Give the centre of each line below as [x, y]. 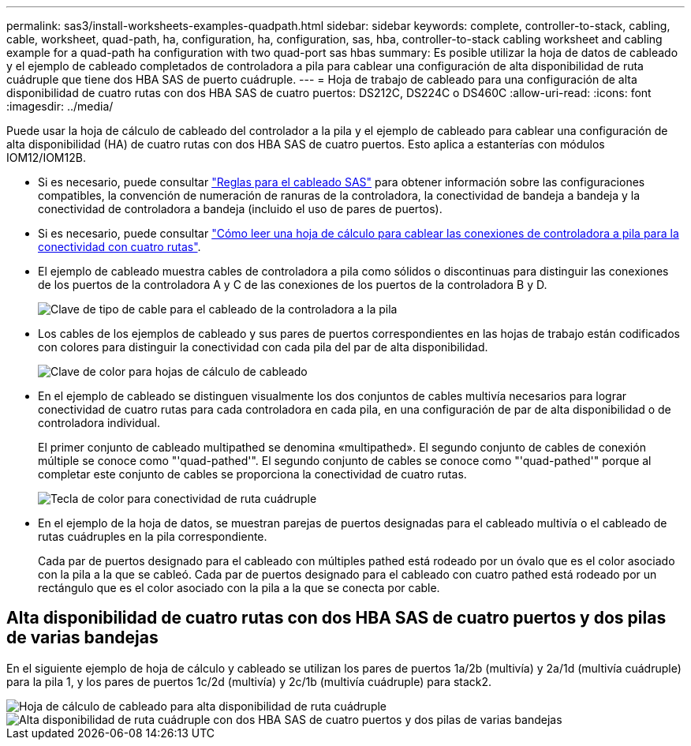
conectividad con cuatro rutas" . [120, 247]
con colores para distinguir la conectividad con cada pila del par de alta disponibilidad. [263, 347]
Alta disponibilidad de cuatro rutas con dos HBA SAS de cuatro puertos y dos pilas [336, 618]
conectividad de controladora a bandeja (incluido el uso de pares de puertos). [240, 209]
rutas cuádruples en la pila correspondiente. [153, 536]
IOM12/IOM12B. [46, 157]
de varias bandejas [82, 638]
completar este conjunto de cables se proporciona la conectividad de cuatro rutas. [252, 474]
